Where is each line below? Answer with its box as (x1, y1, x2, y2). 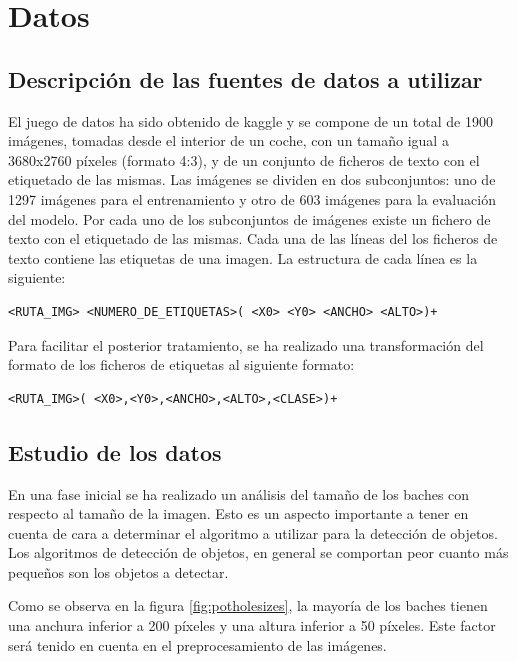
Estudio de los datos (8, 436, 222, 467)
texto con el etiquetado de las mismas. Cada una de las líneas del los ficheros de (8, 228, 498, 249)
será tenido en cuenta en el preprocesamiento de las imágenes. (8, 634, 387, 655)
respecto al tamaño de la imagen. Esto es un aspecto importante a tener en (8, 503, 469, 524)
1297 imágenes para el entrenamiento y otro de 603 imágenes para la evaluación (8, 188, 496, 209)
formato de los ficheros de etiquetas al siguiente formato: (8, 354, 355, 375)
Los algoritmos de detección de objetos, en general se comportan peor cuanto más (8, 542, 509, 563)
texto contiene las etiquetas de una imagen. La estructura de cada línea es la (8, 247, 478, 268)
